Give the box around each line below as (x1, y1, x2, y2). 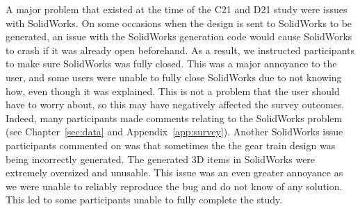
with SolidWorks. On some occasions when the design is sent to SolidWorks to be (6, 15, 352, 30)
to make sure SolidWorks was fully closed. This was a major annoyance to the (6, 56, 337, 71)
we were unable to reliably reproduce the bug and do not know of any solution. (6, 178, 343, 193)
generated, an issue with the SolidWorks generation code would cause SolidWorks (6, 29, 352, 44)
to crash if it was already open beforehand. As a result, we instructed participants (6, 42, 354, 57)
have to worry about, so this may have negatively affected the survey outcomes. (6, 97, 345, 112)
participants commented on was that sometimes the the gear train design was (6, 137, 336, 152)
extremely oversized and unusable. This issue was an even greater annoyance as (6, 165, 343, 180)
